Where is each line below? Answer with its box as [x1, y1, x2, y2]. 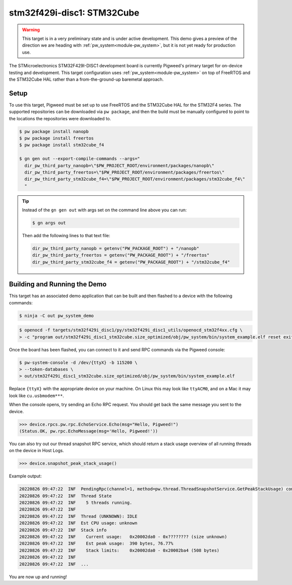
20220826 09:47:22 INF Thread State [19, 493, 112, 499]
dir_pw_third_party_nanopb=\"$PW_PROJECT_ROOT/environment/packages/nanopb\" [24, 163, 215, 168]
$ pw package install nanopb [19, 129, 89, 134]
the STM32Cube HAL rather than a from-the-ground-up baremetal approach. [9, 76, 164, 82]
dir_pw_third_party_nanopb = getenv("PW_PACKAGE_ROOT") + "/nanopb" [32, 246, 200, 251]
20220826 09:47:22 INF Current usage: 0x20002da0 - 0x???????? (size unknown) [19, 534, 227, 539]
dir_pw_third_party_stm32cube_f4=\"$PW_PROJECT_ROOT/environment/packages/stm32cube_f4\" [24, 176, 245, 182]
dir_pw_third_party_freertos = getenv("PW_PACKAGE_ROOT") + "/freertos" [32, 252, 210, 258]
